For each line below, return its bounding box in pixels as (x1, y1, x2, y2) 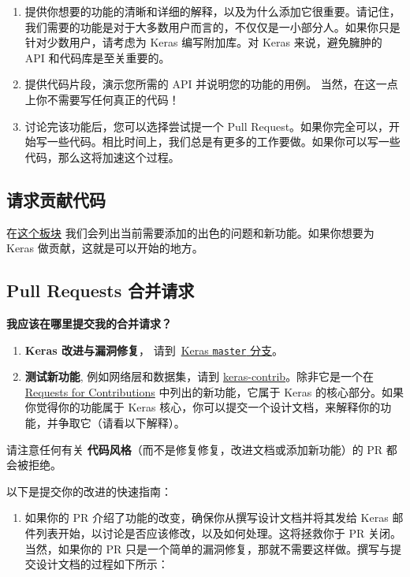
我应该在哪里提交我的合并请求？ (6, 315, 172, 331)
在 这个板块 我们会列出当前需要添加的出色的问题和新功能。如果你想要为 (6, 224, 375, 240)
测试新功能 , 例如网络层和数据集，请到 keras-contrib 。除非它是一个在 (24, 368, 375, 385)
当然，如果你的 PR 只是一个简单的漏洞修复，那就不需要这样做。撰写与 (24, 540, 390, 557)
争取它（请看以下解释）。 (58, 414, 185, 430)
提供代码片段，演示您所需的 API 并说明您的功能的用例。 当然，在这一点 (24, 76, 398, 92)
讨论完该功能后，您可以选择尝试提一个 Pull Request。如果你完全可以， (24, 117, 389, 134)
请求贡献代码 (6, 187, 106, 211)
